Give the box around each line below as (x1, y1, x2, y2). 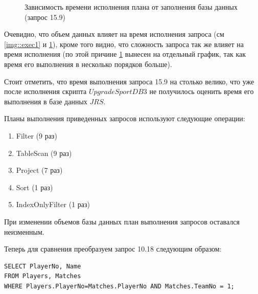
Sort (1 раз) (16, 182, 53, 192)
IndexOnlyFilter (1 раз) (16, 199, 90, 210)
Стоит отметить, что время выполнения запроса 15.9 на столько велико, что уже (4, 76, 254, 86)
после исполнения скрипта (4, 86, 87, 97)
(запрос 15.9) (25, 11, 66, 22)
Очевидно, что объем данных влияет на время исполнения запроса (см (4, 29, 224, 39)
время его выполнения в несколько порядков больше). (4, 58, 172, 69)
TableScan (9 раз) (16, 147, 72, 158)
